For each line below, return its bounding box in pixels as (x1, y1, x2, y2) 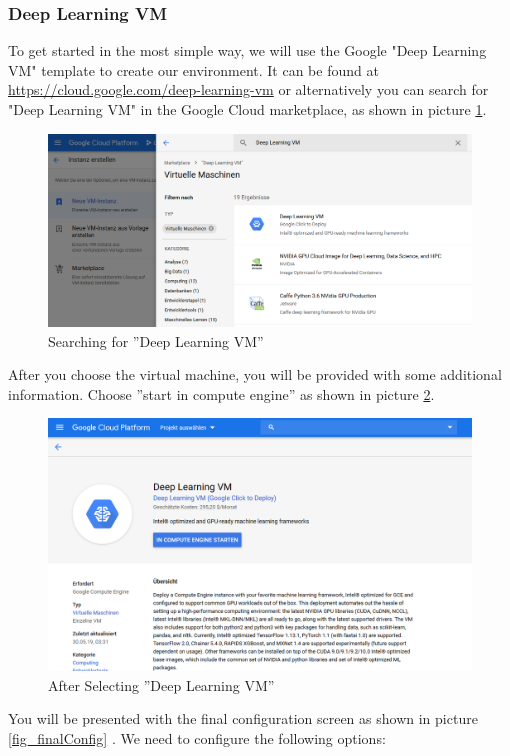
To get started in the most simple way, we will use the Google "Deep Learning (8, 40, 487, 61)
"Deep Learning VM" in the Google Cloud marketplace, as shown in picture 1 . (8, 99, 487, 119)
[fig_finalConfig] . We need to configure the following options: (8, 727, 386, 748)
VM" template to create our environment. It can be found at (8, 59, 379, 80)
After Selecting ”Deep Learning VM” (48, 674, 275, 695)
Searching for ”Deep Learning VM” (48, 330, 264, 351)
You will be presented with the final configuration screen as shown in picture (8, 708, 478, 729)
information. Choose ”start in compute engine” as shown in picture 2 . (8, 383, 435, 404)
